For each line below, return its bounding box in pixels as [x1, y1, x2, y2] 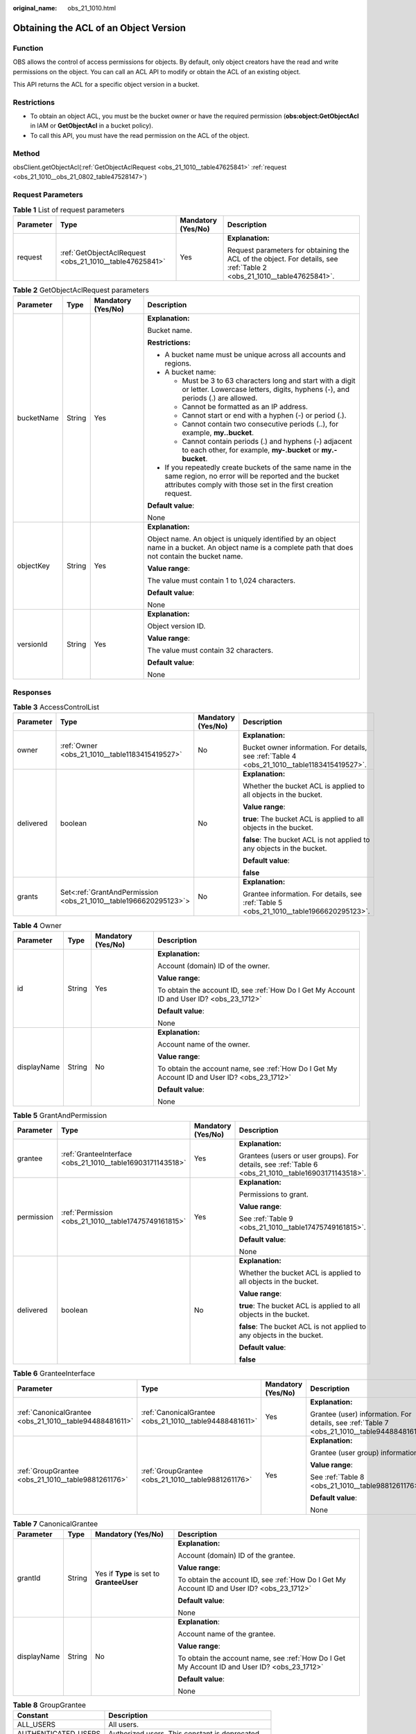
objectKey [17, 561, 50, 571]
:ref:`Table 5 [243, 898, 283, 908]
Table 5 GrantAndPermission [12, 1110, 107, 1120]
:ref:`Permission [61, 1208, 114, 1217]
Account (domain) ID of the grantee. [177, 1550, 296, 1560]
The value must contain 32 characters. [147, 646, 274, 655]
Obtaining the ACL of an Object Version [12, 22, 187, 34]
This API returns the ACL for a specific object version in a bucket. [12, 80, 200, 88]
